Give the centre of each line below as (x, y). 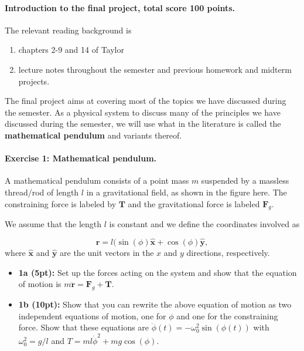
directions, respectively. (228, 253)
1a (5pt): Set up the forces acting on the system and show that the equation (158, 272)
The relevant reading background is (68, 30)
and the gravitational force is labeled (194, 203)
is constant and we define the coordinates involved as (204, 224)
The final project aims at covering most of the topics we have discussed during (146, 101)
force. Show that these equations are (84, 327)
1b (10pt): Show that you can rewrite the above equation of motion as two (155, 304)
